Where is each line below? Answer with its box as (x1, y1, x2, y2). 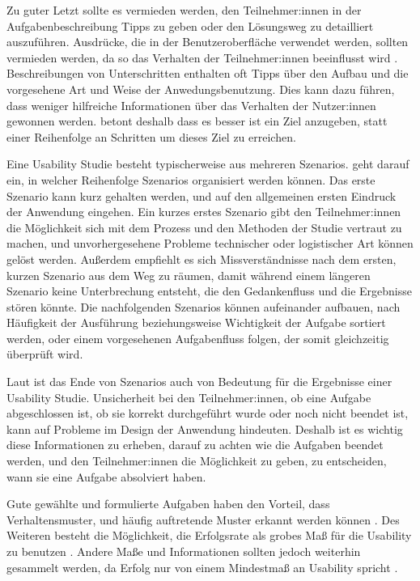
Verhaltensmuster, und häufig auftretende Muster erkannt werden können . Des (6, 511, 400, 528)
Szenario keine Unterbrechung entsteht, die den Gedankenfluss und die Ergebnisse (6, 282, 412, 299)
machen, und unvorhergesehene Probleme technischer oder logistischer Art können (6, 235, 414, 252)
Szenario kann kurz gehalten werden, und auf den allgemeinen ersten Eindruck (6, 187, 397, 204)
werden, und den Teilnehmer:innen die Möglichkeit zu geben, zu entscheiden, (6, 452, 387, 469)
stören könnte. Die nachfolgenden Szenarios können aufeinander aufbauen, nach (6, 298, 401, 315)
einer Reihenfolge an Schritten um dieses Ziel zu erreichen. (6, 128, 296, 145)
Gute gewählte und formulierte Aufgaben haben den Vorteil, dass (6, 495, 330, 512)
